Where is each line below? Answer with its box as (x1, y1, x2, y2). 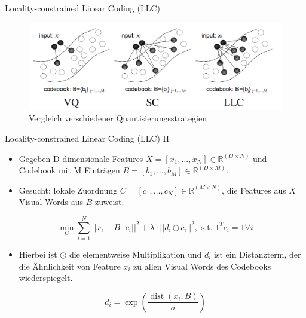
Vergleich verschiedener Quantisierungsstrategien (29, 112, 207, 124)
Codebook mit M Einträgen (19, 164, 120, 176)
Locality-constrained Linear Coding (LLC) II (5, 132, 170, 144)
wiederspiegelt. (19, 271, 73, 284)
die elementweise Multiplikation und (69, 248, 202, 261)
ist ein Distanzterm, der (214, 248, 301, 261)
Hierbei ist (19, 248, 57, 261)
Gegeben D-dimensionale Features (19, 152, 143, 164)
